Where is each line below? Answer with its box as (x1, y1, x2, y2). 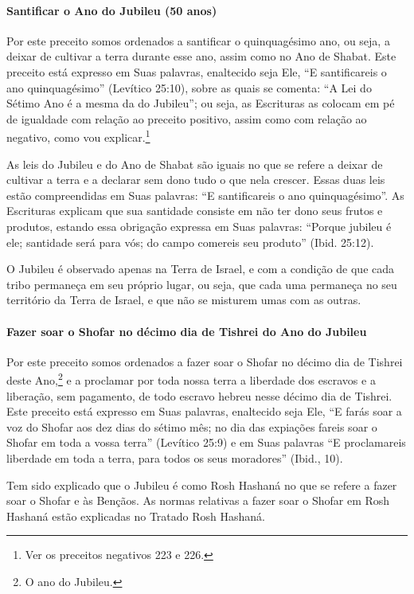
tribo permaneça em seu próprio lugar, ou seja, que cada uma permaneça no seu (6, 276, 397, 292)
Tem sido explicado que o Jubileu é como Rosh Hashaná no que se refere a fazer (6, 476, 397, 493)
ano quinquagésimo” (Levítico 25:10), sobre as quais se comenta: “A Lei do (6, 79, 372, 96)
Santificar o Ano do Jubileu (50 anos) (6, 2, 217, 18)
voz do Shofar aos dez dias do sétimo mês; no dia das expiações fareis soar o (6, 418, 377, 435)
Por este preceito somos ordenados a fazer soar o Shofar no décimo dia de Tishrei (6, 353, 403, 369)
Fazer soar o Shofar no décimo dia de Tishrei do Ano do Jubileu (6, 322, 367, 339)
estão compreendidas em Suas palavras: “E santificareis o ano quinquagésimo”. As (6, 186, 404, 203)
